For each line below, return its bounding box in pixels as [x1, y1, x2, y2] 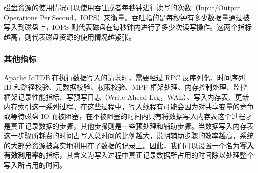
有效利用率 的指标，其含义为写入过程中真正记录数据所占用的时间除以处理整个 [4, 150, 254, 160]
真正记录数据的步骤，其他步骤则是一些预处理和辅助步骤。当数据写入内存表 [10, 120, 254, 131]
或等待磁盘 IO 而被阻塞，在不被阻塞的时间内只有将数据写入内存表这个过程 [4, 111, 246, 121]
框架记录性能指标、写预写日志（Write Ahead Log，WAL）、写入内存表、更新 [4, 91, 249, 102]
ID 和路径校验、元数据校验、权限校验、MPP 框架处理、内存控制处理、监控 [4, 82, 247, 92]
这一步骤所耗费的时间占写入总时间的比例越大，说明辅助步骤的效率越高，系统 [4, 130, 254, 141]
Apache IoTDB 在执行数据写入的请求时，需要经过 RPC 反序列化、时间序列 [4, 72, 245, 82]
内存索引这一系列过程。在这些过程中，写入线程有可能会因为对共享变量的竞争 [4, 101, 254, 112]
